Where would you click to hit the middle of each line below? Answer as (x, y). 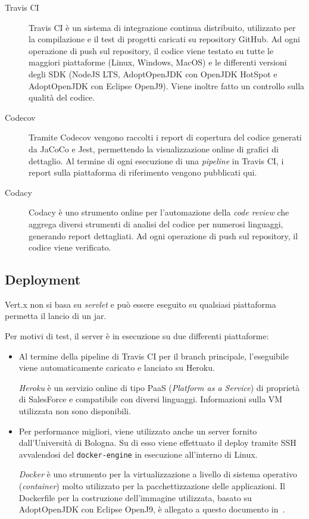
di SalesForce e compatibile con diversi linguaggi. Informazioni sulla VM (151, 399)
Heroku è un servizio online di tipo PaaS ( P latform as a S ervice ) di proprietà (159, 387)
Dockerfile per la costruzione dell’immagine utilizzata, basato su (135, 497)
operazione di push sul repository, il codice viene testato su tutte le (151, 50)
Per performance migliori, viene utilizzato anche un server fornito (138, 431)
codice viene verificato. (70, 247)
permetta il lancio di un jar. (56, 316)
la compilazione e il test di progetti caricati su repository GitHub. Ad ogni (164, 39)
